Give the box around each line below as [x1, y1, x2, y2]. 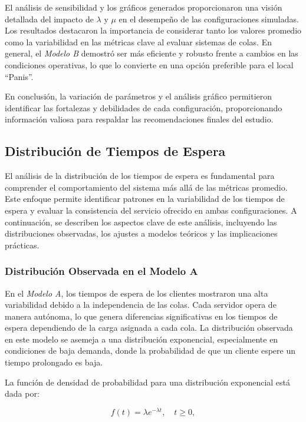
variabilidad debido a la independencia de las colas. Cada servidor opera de [5, 298, 277, 311]
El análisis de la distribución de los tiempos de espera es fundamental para [5, 170, 275, 182]
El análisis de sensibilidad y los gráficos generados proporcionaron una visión [5, 1, 282, 13]
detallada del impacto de [5, 12, 94, 25]
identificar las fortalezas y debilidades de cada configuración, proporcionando [5, 101, 282, 114]
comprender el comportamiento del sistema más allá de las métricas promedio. [5, 181, 288, 193]
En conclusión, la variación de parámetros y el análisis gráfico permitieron [5, 90, 272, 102]
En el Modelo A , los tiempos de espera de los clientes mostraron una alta [5, 287, 268, 299]
